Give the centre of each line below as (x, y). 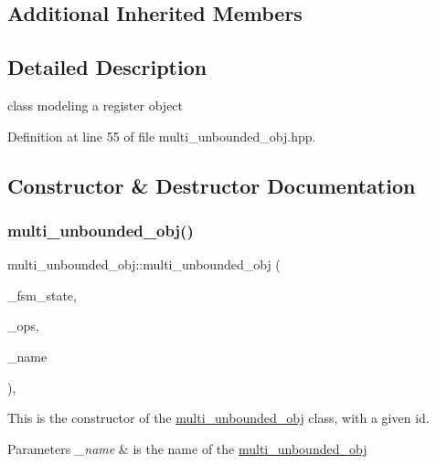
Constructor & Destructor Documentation (212, 185)
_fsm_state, (42, 295)
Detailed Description (107, 67)
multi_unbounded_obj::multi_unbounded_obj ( (144, 264)
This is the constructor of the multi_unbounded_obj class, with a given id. (218, 418)
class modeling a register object (96, 105)
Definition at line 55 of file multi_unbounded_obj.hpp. (162, 136)
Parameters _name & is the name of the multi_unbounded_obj (187, 448)
